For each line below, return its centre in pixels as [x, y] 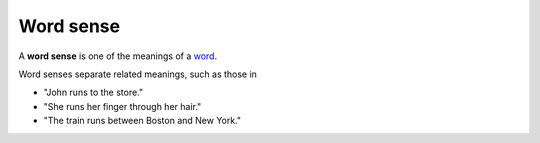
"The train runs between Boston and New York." [142, 121]
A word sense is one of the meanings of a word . [118, 56]
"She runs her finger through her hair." [122, 106]
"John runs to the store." [93, 92]
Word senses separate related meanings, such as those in [137, 74]
